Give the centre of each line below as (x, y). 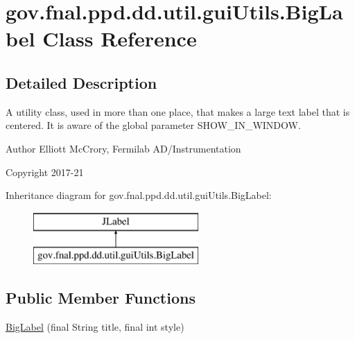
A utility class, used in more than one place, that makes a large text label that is (178, 111)
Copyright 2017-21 (45, 172)
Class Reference (120, 38)
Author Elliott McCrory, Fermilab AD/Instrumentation (123, 148)
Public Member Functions (101, 298)
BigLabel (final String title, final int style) (95, 327)
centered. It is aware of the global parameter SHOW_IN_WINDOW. (153, 125)
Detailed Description (81, 82)
